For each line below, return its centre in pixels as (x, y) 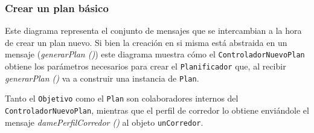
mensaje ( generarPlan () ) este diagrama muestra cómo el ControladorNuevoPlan (155, 54)
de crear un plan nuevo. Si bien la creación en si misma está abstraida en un (146, 42)
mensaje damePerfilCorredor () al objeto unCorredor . (104, 122)
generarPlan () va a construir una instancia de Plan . (102, 78)
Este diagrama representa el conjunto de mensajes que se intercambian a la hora (153, 31)
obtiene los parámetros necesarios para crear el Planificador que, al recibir (146, 66)
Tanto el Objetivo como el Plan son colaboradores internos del (122, 98)
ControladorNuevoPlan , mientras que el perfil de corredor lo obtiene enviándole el (157, 110)
